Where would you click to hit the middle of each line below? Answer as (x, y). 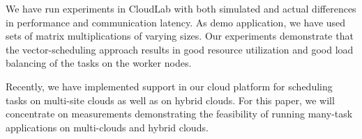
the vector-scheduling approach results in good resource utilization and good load (180, 49)
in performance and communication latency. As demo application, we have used (176, 22)
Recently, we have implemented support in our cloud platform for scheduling (169, 86)
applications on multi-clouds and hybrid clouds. (107, 127)
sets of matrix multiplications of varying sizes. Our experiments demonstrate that (180, 36)
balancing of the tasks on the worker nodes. (99, 63)
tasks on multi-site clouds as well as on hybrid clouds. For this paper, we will (170, 100)
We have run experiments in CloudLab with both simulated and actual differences (181, 8)
